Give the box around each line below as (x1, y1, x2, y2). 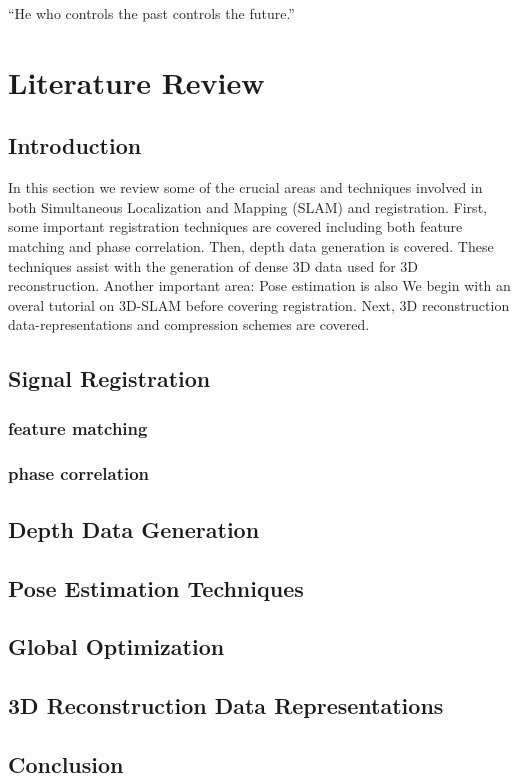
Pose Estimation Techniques (8, 572, 304, 603)
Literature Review (8, 61, 265, 102)
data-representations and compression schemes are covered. (8, 314, 370, 335)
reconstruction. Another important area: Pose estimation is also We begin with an (8, 275, 511, 296)
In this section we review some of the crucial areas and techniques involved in (8, 177, 483, 198)
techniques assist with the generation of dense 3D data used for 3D (8, 255, 419, 276)
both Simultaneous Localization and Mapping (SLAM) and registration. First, (8, 196, 487, 217)
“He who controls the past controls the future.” (8, 3, 295, 23)
